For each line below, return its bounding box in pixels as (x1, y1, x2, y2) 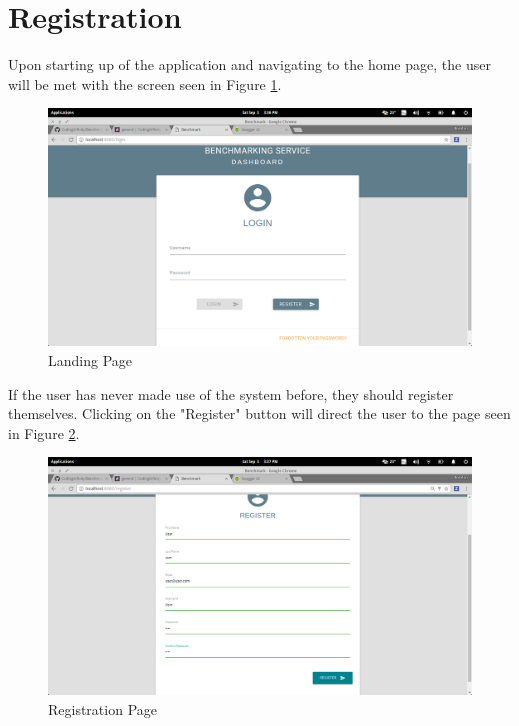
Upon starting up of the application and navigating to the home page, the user (8, 54, 491, 75)
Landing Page (48, 349, 133, 370)
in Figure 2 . (8, 422, 80, 443)
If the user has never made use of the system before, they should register (8, 383, 454, 404)
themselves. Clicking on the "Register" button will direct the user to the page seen (8, 403, 511, 424)
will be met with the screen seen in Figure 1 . (8, 73, 282, 94)
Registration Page (48, 699, 158, 720)
